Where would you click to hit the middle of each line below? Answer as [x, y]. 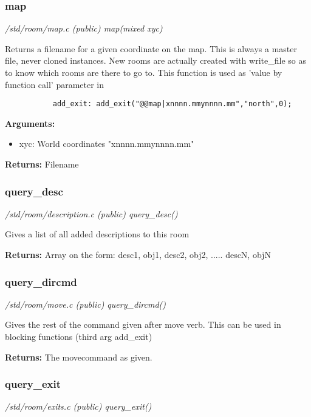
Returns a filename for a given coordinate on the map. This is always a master [151, 48]
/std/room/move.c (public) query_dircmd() [86, 304]
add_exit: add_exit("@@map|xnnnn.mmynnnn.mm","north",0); [172, 104]
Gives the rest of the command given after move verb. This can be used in [143, 324]
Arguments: [30, 123]
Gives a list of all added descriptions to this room [97, 234]
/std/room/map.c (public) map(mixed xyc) [84, 28]
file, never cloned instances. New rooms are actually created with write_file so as [155, 60]
